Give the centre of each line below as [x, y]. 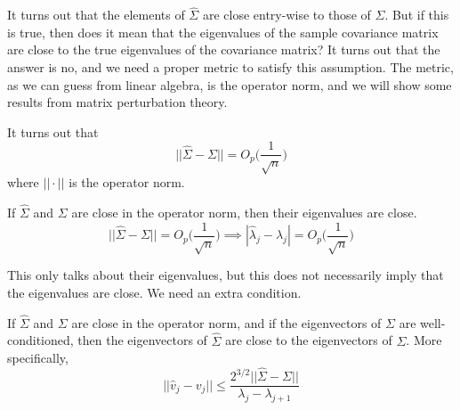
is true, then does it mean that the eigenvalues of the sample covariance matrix [223, 32]
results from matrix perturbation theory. [117, 102]
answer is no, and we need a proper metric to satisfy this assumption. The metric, [230, 67]
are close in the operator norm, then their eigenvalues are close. [244, 213]
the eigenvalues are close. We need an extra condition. [154, 293]
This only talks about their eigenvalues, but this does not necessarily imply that [226, 275]
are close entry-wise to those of [286, 15]
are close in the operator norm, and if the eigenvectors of [226, 322]
